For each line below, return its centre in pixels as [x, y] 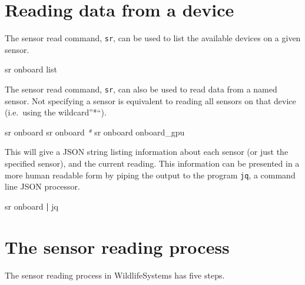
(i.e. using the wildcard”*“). [56, 112]
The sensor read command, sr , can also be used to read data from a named [141, 89]
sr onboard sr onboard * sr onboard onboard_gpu [95, 132]
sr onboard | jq [32, 206]
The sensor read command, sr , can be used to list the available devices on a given [153, 38]
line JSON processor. [42, 186]
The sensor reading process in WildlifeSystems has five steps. [115, 275]
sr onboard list [31, 69]
